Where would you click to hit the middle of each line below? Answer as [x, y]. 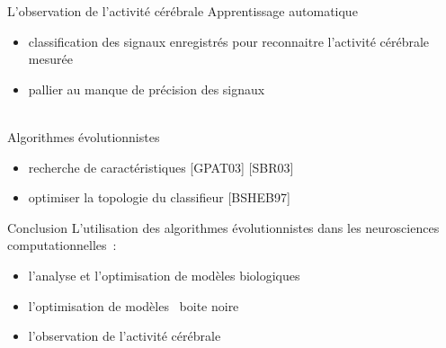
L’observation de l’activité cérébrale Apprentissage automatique [183, 11]
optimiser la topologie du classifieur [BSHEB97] [159, 197]
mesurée [50, 59]
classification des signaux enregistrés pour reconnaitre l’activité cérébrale [229, 41]
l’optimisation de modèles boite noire [134, 305]
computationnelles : [62, 245]
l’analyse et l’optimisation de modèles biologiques [164, 275]
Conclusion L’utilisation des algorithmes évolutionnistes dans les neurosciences [223, 227]
